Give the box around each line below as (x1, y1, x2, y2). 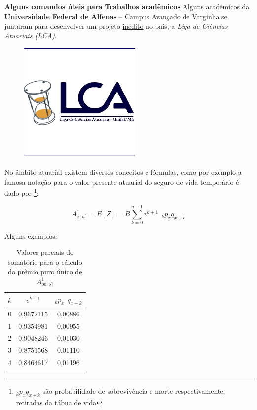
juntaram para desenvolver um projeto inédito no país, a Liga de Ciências (4, 21, 228, 31)
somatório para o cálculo (8, 256, 82, 267)
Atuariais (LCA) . (4, 30, 57, 40)
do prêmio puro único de (8, 266, 82, 277)
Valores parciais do (16, 247, 73, 257)
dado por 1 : (4, 187, 39, 198)
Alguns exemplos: (4, 230, 57, 241)
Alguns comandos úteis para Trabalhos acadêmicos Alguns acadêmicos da (4, 1, 250, 11)
